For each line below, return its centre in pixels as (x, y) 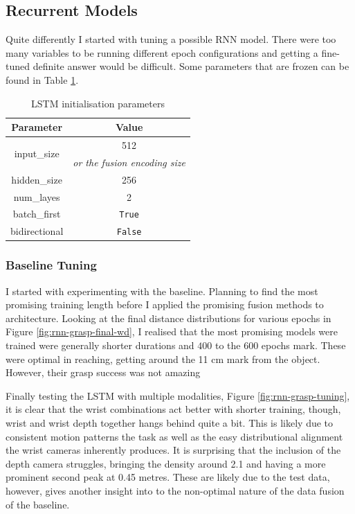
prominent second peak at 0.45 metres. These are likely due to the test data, (168, 477)
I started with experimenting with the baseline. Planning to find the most (162, 291)
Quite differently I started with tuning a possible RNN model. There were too (171, 39)
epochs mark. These (303, 345)
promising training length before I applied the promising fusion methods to (165, 304)
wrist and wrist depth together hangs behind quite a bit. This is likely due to (170, 423)
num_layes (37, 196)
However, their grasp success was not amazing (103, 372)
